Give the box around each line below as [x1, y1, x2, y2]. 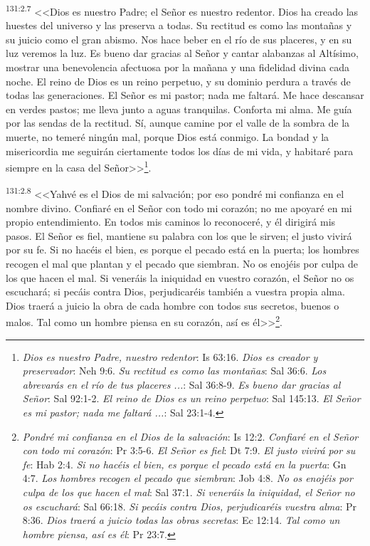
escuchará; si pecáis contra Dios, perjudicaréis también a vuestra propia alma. [6, 284, 345, 299]
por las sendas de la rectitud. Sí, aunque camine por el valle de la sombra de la [6, 115, 350, 130]
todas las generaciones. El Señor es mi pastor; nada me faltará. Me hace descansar [6, 88, 364, 103]
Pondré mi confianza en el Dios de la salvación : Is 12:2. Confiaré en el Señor [22, 429, 359, 443]
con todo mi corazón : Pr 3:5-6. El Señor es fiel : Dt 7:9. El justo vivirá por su [22, 443, 356, 458]
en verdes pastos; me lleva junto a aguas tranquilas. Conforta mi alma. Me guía [6, 101, 352, 116]
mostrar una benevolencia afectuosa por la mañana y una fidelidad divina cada [6, 60, 349, 75]
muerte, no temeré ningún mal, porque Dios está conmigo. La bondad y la [6, 130, 329, 144]
